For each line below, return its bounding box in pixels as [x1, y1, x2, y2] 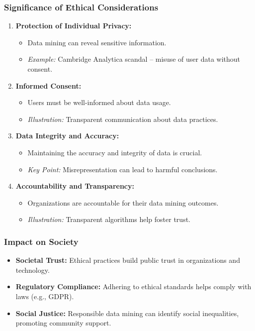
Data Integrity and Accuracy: [15, 130, 119, 141]
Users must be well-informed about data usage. [27, 97, 171, 108]
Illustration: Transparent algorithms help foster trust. [27, 214, 190, 224]
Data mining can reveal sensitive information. [27, 37, 167, 47]
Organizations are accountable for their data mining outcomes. [27, 197, 219, 208]
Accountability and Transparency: [15, 181, 134, 191]
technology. [15, 264, 50, 275]
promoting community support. [15, 318, 111, 328]
